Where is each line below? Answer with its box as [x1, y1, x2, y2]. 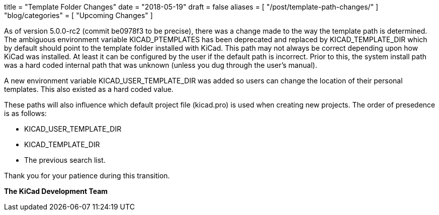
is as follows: [4, 109, 47, 118]
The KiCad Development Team [4, 187, 108, 195]
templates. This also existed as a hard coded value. [4, 85, 173, 93]
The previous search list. [24, 156, 106, 164]
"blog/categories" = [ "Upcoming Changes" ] [4, 11, 153, 20]
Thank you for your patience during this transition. [4, 171, 170, 180]
